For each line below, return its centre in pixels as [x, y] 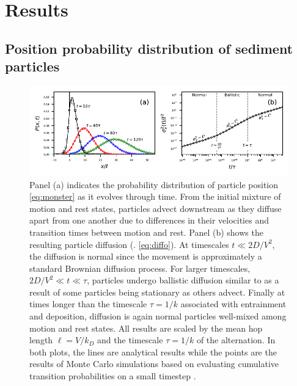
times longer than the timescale [88, 304]
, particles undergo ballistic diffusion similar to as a [183, 280]
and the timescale [130, 340]
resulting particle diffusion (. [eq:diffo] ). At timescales [129, 244]
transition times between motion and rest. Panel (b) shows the [146, 232]
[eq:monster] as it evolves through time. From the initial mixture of [155, 196]
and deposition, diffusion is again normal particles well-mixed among [158, 316]
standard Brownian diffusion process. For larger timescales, [140, 268]
